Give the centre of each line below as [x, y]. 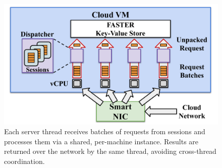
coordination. [24, 161]
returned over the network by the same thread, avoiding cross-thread [110, 151]
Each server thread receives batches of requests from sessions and [105, 131]
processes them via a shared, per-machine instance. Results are [101, 141]
